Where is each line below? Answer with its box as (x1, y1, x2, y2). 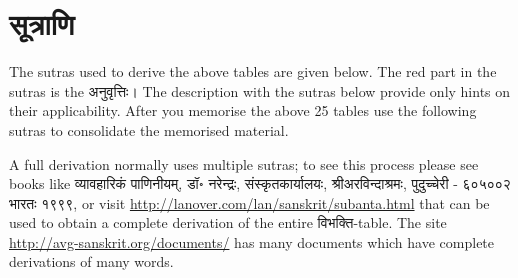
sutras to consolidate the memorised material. (9, 119, 289, 140)
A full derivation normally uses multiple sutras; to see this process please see (9, 153, 479, 174)
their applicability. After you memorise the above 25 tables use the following (9, 100, 477, 121)
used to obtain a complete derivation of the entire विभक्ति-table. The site (9, 212, 447, 233)
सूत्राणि (9, 3, 75, 44)
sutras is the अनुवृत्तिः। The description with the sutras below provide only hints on (9, 80, 511, 101)
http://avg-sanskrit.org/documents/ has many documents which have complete (9, 231, 495, 252)
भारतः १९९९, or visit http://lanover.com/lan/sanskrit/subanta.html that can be (9, 192, 490, 213)
